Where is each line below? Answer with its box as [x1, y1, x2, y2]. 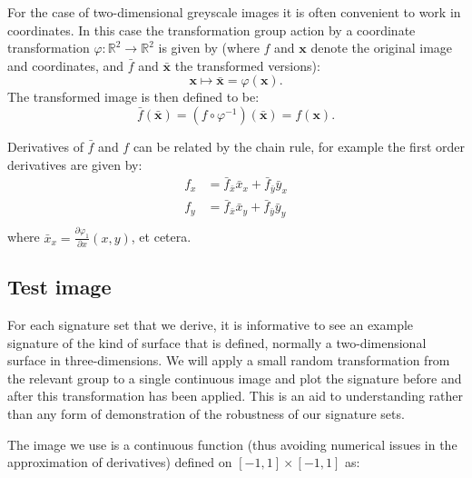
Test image [7, 273, 112, 301]
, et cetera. [131, 227, 192, 246]
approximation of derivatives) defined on [7, 453, 232, 472]
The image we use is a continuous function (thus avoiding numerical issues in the [7, 434, 457, 453]
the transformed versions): [174, 55, 320, 75]
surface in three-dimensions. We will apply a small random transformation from [7, 351, 450, 370]
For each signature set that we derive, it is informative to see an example [7, 315, 414, 334]
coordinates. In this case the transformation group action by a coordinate [7, 20, 416, 39]
